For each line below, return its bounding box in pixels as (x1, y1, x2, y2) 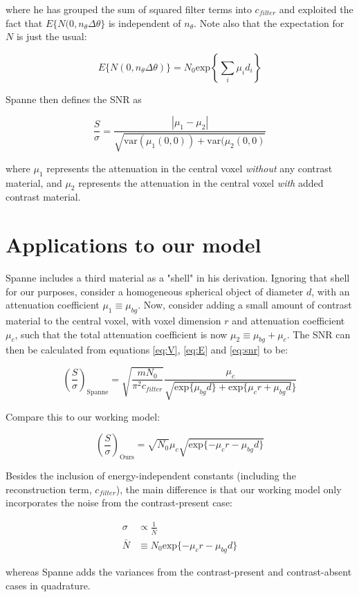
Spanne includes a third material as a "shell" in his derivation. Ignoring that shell (6, 270, 350, 285)
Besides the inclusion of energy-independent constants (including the (6, 468, 296, 483)
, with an (311, 284, 350, 298)
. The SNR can (286, 327, 351, 341)
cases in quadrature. (6, 578, 91, 592)
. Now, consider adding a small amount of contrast (138, 297, 352, 312)
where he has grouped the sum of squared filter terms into (6, 2, 252, 16)
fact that (6, 15, 43, 30)
